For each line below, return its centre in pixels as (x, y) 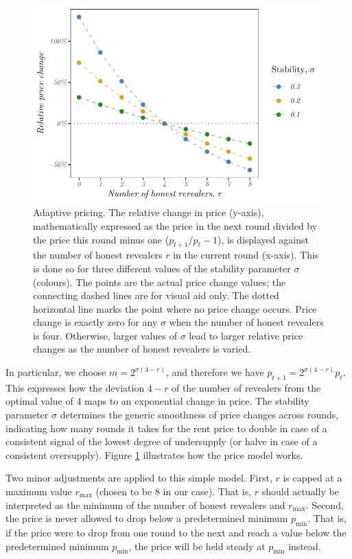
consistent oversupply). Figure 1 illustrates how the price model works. (154, 454)
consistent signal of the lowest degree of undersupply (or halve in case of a (162, 441)
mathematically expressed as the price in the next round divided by (175, 225)
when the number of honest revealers (246, 322)
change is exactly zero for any (95, 322)
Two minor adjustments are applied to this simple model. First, (139, 478)
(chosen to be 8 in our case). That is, (174, 491)
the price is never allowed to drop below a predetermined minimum (147, 518)
